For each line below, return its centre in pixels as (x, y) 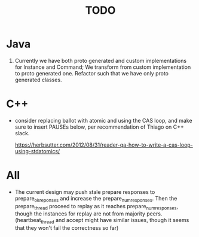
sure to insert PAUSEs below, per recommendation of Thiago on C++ (99, 127)
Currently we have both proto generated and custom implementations (101, 60)
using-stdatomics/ (37, 151)
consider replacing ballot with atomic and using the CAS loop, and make (103, 120)
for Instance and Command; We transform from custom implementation (103, 67)
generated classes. (38, 80)
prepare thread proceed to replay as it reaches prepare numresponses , (96, 207)
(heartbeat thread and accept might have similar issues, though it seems (102, 221)
